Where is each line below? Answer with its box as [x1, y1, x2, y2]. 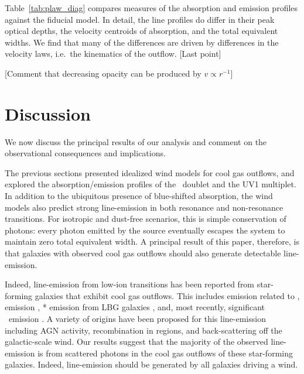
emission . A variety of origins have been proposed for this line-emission [8, 313, 266, 324]
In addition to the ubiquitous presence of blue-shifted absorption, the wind [5, 190, 273, 202]
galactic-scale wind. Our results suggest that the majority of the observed [5, 335, 268, 348]
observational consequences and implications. [5, 147, 166, 159]
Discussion [5, 101, 91, 125]
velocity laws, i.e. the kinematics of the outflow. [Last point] [5, 47, 221, 60]
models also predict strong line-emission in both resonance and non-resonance [5, 201, 283, 213]
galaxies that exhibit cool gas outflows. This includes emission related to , [35, 289, 300, 301]
